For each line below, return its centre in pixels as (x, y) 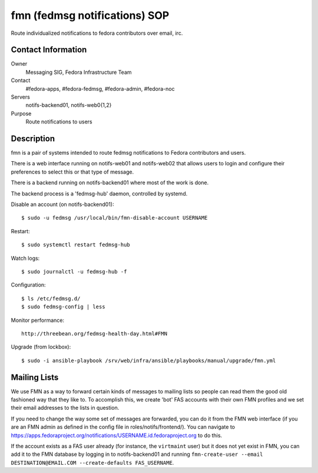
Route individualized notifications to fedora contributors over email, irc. (97, 33)
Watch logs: (25, 258)
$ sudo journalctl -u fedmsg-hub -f (74, 272)
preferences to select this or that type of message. (72, 172)
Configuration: (29, 285)
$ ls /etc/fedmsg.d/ (51, 299)
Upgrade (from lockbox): (41, 347)
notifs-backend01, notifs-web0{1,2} (69, 105)
